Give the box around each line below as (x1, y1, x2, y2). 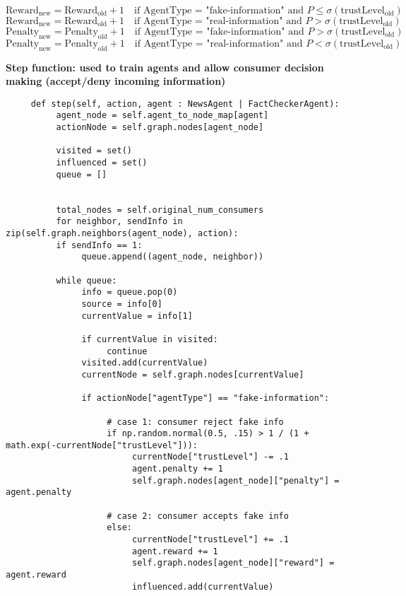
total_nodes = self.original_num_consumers (56, 204, 264, 215)
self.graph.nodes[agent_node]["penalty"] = (131, 475, 340, 486)
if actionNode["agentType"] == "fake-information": (81, 393, 330, 404)
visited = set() (56, 146, 132, 156)
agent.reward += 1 (131, 546, 218, 556)
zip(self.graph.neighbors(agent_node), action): (6, 228, 239, 238)
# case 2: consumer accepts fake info (107, 510, 289, 521)
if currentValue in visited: (81, 334, 218, 344)
